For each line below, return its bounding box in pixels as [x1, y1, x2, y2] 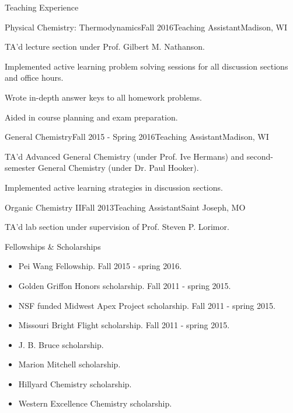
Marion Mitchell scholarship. [18, 358, 121, 370]
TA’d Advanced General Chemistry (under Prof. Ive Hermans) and [5, 150, 245, 162]
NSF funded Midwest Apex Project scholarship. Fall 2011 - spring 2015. [18, 299, 275, 311]
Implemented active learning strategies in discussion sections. [5, 181, 223, 193]
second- [246, 150, 273, 162]
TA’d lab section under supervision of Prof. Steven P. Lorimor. [5, 221, 229, 233]
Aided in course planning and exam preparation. [5, 111, 178, 123]
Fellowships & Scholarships [5, 240, 101, 252]
